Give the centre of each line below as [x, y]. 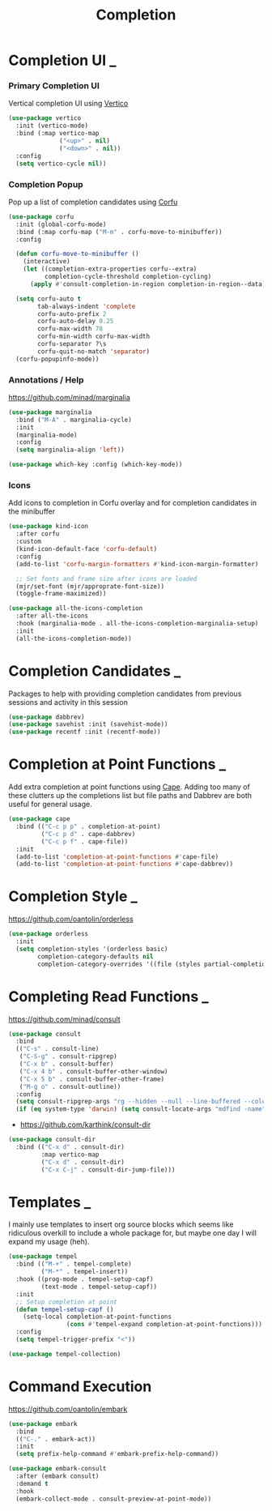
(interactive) [47, 262]
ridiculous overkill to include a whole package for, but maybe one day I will [133, 1233]
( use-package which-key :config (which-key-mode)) [96, 465]
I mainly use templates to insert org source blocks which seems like [121, 1224]
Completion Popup [46, 184]
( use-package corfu [41, 216]
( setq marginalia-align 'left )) [70, 450]
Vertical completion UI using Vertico [68, 104]
